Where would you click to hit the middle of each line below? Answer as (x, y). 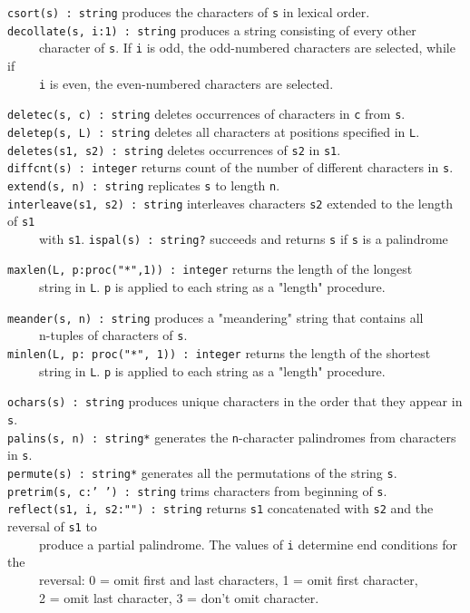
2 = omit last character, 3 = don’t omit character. (179, 597)
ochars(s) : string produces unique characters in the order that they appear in (235, 401)
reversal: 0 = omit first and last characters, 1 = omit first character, (228, 579)
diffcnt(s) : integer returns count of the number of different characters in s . (230, 167)
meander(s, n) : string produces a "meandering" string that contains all (215, 317)
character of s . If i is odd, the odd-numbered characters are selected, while (247, 48)
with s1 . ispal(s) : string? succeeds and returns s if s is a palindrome (243, 238)
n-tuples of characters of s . (113, 335)
